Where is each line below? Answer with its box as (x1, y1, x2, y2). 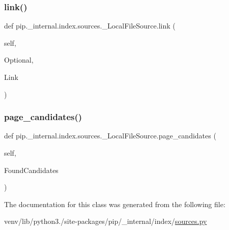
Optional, (4, 54, 34, 65)
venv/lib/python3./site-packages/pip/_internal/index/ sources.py (4, 216, 207, 226)
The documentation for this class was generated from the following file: (4, 198, 225, 209)
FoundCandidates (4, 164, 59, 175)
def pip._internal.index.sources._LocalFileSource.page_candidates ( (4, 130, 216, 141)
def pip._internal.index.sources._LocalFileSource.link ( (4, 20, 176, 31)
